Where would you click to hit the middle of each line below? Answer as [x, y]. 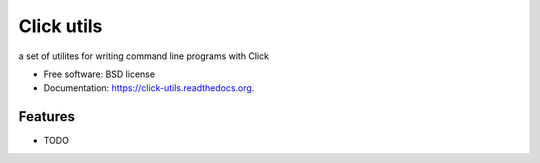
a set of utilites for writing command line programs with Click [144, 56]
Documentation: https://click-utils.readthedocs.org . [149, 88]
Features [46, 116]
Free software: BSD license [99, 74]
